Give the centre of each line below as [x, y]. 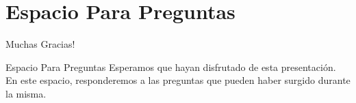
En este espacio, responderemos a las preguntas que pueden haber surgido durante [178, 80]
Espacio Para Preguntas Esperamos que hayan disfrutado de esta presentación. [171, 67]
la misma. [26, 93]
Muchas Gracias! [40, 44]
